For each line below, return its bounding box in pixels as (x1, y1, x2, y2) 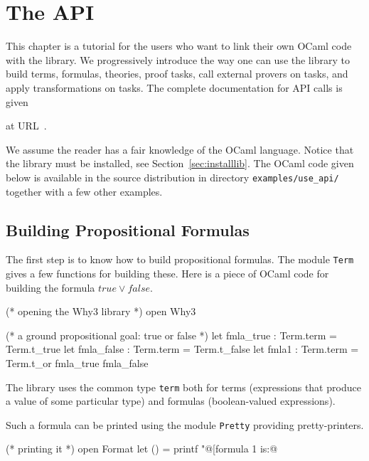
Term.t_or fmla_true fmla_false (6, 355, 149, 370)
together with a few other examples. (6, 184, 163, 198)
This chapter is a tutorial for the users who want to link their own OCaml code (6, 38, 352, 53)
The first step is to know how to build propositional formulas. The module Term (6, 252, 354, 267)
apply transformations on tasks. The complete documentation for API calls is (6, 80, 343, 95)
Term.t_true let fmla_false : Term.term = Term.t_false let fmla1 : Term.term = (6, 341, 359, 356)
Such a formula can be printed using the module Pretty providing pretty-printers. (6, 417, 364, 432)
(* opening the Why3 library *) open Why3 (6, 304, 196, 319)
